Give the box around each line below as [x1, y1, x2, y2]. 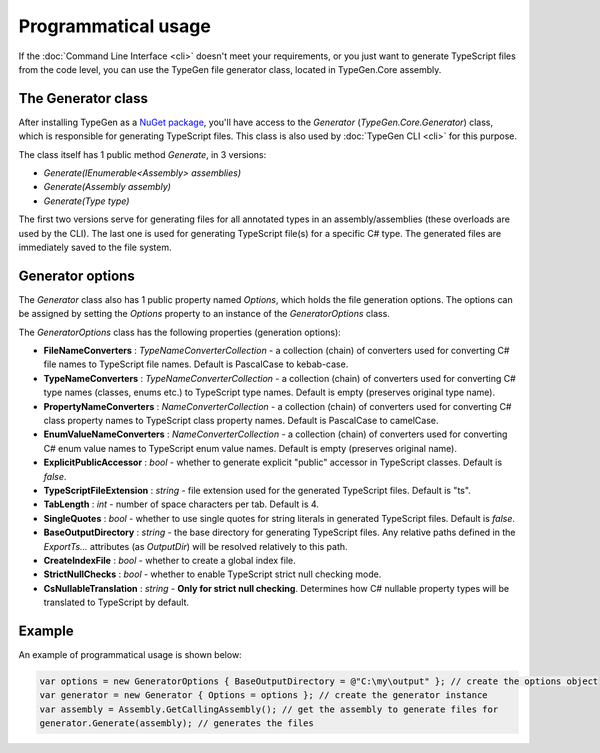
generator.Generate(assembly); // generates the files [39, 718, 314, 729]
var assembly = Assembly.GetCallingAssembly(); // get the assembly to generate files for [39, 703, 499, 715]
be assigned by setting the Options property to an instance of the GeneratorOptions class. [18, 308, 390, 320]
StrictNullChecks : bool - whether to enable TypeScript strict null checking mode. [43, 568, 382, 580]
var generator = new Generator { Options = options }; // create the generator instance [39, 690, 489, 701]
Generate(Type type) [43, 195, 130, 207]
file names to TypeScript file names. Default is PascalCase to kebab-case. [43, 358, 349, 370]
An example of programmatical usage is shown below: [18, 648, 242, 660]
